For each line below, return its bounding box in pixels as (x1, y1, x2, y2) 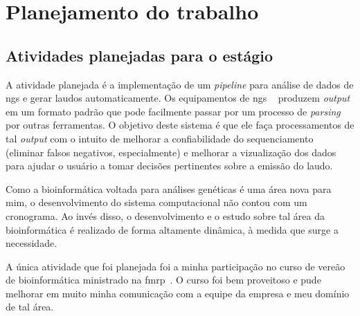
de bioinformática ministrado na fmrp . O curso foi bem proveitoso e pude (6, 272, 321, 287)
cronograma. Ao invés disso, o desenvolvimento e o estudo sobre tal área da (6, 208, 325, 223)
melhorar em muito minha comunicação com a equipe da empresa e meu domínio (6, 286, 350, 300)
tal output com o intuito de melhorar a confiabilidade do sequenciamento (6, 131, 314, 145)
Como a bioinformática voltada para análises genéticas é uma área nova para (6, 181, 332, 196)
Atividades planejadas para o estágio (6, 44, 273, 66)
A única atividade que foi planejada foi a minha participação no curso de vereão (6, 259, 345, 273)
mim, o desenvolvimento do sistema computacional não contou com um (6, 195, 307, 210)
